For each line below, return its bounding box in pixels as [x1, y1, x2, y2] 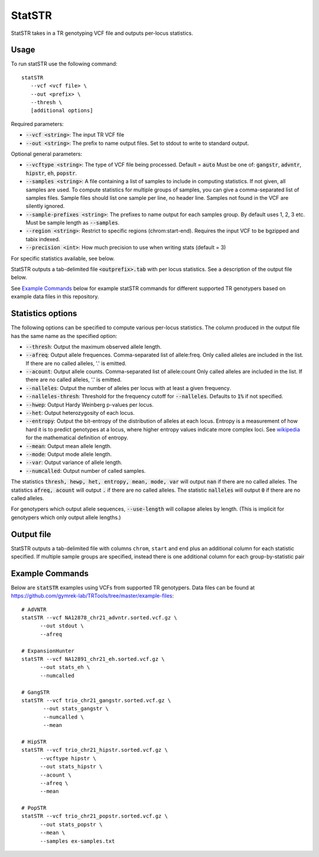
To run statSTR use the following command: [11, 60, 118, 67]
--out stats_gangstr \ [43, 705, 109, 712]
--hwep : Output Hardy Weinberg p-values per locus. [25, 401, 154, 408]
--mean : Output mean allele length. [25, 442, 112, 449]
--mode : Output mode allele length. [25, 450, 112, 457]
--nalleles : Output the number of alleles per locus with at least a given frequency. [25, 384, 232, 391]
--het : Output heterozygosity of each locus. [25, 410, 135, 417]
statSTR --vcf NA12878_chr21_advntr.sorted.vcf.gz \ [21, 615, 177, 621]
